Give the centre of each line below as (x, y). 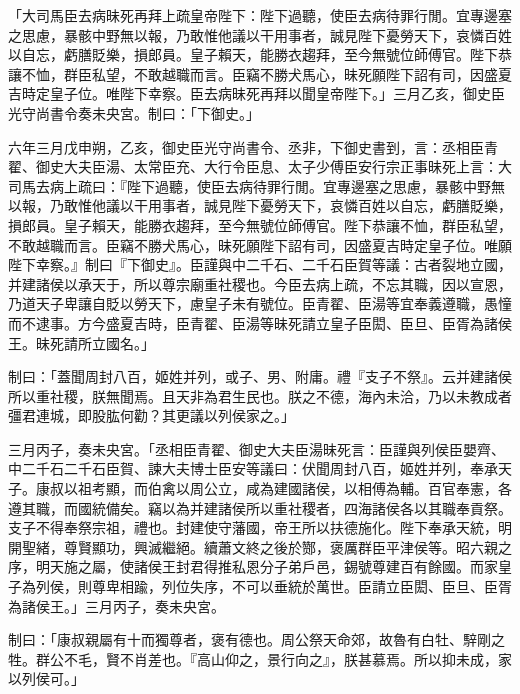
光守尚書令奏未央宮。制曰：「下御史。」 (134, 112)
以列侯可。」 (46, 678)
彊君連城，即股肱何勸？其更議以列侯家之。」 (151, 415)
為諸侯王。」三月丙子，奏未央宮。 (116, 605)
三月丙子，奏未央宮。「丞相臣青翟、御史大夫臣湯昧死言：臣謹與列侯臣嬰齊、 (256, 448)
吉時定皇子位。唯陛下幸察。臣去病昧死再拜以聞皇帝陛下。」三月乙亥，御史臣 (256, 93)
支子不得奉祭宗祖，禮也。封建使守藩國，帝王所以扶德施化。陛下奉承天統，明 (260, 527)
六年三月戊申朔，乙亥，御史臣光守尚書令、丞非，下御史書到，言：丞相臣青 (253, 146)
